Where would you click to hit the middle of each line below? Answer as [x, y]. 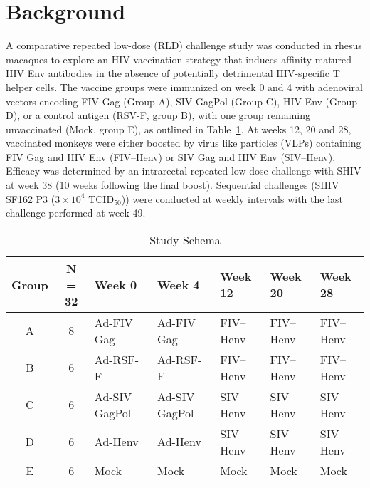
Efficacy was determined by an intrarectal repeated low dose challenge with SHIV [184, 171]
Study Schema [185, 239]
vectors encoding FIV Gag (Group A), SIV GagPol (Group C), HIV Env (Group [182, 101]
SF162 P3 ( [31, 198]
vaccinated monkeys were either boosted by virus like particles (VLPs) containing [184, 143]
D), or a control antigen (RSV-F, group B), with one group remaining [158, 115]
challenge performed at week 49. [76, 213]
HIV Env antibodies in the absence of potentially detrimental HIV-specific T [173, 73]
